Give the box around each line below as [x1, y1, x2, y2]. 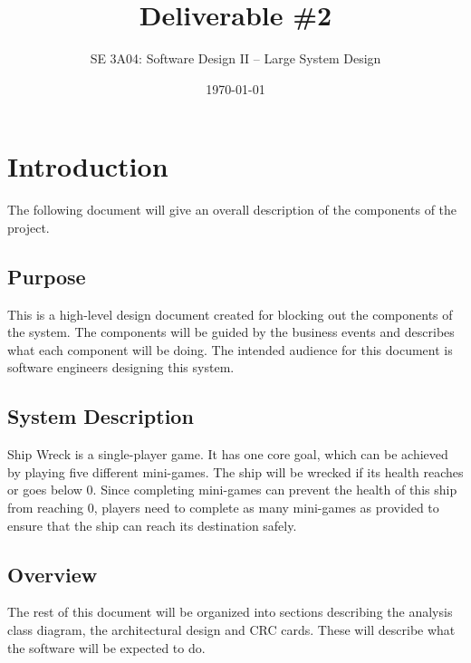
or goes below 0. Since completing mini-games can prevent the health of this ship [7, 480, 457, 499]
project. [7, 217, 50, 236]
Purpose [7, 262, 86, 290]
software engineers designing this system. [7, 358, 235, 377]
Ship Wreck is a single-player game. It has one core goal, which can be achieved [7, 445, 448, 464]
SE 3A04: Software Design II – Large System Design [90, 49, 381, 68]
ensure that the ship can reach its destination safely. [7, 515, 297, 534]
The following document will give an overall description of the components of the [7, 200, 457, 219]
